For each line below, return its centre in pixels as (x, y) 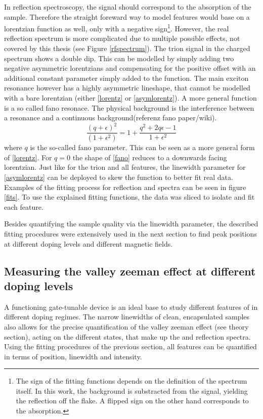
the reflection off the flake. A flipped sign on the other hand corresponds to (132, 401)
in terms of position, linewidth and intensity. (73, 356)
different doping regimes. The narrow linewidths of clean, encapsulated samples (127, 317)
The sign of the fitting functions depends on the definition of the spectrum (131, 381)
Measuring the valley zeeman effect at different (130, 271)
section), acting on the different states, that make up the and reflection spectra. (127, 336)
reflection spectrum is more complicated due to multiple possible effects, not (122, 38)
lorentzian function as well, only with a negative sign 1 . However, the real (117, 28)
